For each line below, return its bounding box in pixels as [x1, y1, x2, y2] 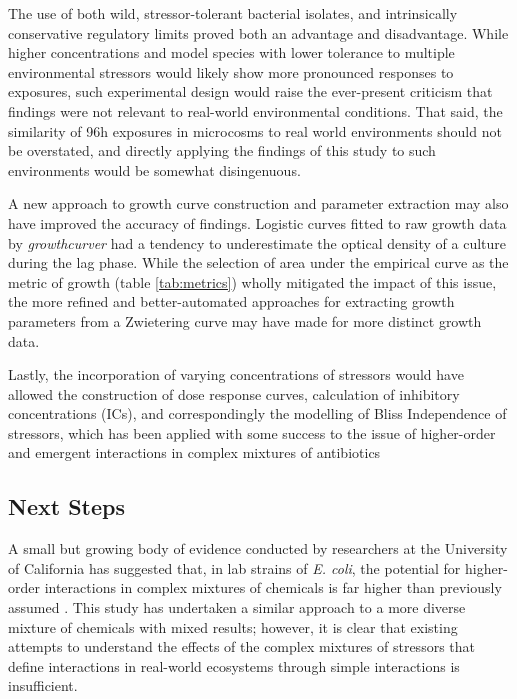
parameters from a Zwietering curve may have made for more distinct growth [8, 310, 482, 331]
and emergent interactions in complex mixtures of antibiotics [8, 442, 381, 463]
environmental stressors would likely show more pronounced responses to [8, 61, 454, 82]
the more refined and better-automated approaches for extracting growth [8, 291, 455, 312]
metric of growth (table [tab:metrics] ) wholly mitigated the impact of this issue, [8, 271, 497, 292]
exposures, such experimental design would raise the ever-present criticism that [8, 81, 493, 102]
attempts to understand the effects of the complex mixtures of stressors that [8, 636, 475, 657]
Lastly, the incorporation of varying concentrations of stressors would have [8, 364, 464, 385]
